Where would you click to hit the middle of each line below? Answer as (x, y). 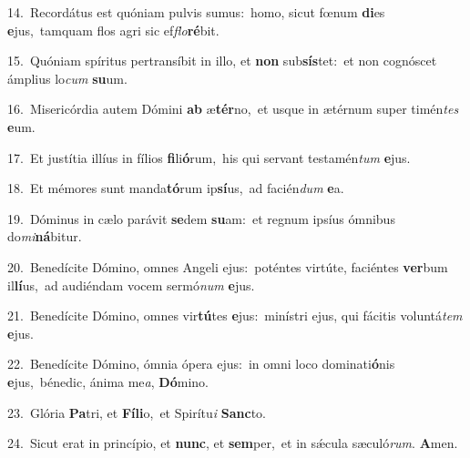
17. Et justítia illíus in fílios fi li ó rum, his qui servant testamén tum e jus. (209, 157)
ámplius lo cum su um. (67, 78)
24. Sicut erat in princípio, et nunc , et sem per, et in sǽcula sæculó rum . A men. (233, 443)
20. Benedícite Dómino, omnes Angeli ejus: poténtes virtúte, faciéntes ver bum (228, 266)
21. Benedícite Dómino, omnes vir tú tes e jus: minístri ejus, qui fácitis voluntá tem (235, 316)
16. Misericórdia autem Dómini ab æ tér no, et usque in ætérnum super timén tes (233, 109)
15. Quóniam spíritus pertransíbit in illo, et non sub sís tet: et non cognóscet (222, 61)
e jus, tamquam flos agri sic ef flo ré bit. (113, 30)
